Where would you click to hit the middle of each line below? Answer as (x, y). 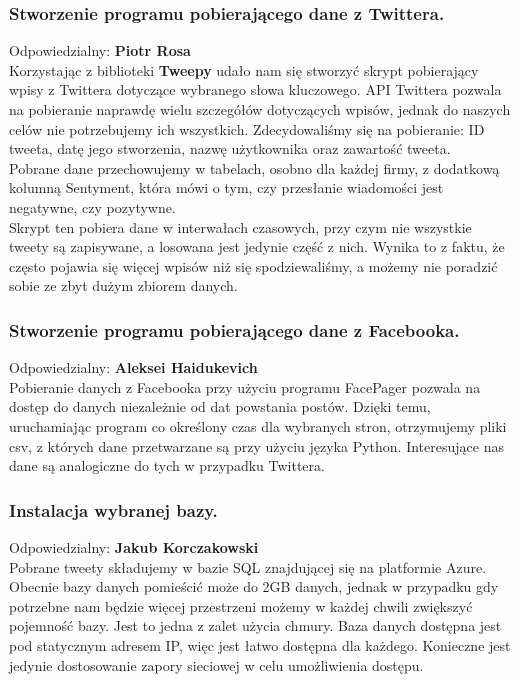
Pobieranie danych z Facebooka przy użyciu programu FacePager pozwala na (245, 386)
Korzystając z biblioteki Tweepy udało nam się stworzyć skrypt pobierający (244, 69)
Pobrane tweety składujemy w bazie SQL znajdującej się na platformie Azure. (248, 566)
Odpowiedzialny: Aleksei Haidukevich (133, 367)
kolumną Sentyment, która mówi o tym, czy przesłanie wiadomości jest (226, 187)
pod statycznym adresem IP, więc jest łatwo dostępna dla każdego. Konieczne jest (260, 644)
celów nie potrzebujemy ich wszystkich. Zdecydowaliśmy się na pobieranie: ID (247, 128)
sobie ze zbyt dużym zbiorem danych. (123, 285)
